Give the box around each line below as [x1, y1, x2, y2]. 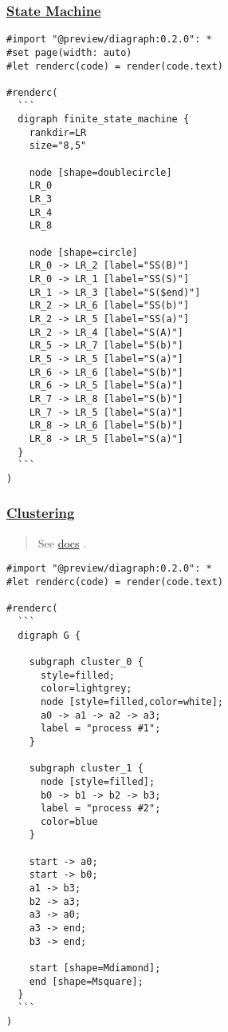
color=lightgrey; [40, 683, 132, 695]
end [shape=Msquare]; [29, 975, 143, 987]
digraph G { [18, 629, 81, 641]
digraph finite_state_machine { [18, 114, 190, 126]
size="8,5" [29, 140, 87, 152]
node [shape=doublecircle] [29, 166, 172, 178]
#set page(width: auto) [6, 46, 132, 58]
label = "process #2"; [40, 803, 161, 815]
